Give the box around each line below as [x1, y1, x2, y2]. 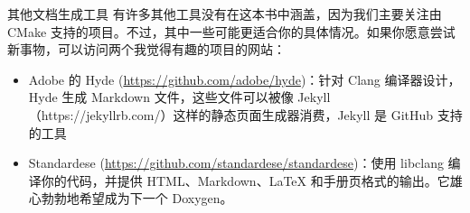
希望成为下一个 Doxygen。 [79, 189, 233, 208]
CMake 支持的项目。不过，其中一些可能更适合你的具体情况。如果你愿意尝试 [7, 22, 456, 41]
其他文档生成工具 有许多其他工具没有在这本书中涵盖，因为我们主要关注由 [7, 5, 442, 23]
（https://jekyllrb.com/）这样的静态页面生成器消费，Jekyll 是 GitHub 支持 [28, 105, 463, 124]
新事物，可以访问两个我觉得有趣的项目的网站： [7, 40, 286, 59]
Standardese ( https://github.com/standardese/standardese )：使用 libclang [28, 153, 444, 172]
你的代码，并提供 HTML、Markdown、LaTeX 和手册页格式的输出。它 [41, 171, 450, 190]
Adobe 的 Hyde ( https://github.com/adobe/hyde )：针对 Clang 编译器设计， [28, 69, 461, 88]
